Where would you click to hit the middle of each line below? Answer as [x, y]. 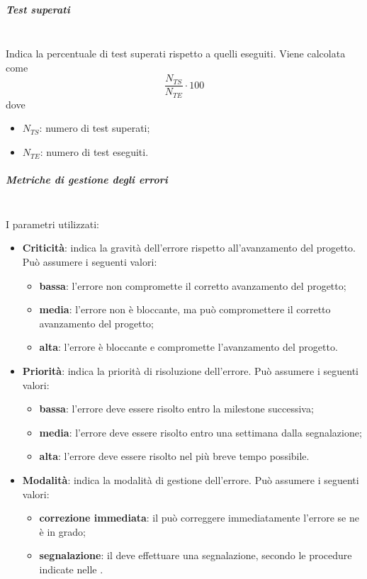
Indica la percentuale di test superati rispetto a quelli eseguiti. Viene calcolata [176, 54]
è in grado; [62, 531]
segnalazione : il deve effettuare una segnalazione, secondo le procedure [196, 555]
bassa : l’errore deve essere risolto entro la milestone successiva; [176, 409]
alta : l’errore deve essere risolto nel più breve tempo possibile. [174, 456]
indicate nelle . [71, 569]
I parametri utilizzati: [52, 224]
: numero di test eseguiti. [94, 152]
